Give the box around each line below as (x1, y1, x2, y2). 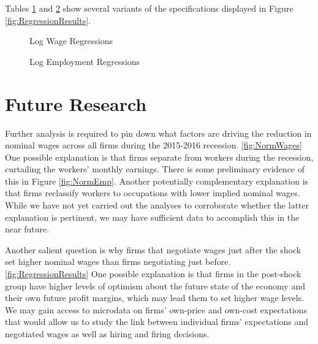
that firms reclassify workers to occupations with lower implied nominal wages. (5, 186, 300, 199)
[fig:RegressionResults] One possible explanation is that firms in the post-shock (5, 267, 301, 280)
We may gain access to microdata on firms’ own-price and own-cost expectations (5, 303, 308, 316)
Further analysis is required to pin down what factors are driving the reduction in (5, 126, 312, 139)
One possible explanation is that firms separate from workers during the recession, (5, 150, 314, 163)
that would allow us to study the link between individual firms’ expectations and (5, 315, 309, 328)
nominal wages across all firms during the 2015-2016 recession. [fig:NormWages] (5, 139, 302, 151)
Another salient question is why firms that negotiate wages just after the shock (5, 243, 301, 256)
